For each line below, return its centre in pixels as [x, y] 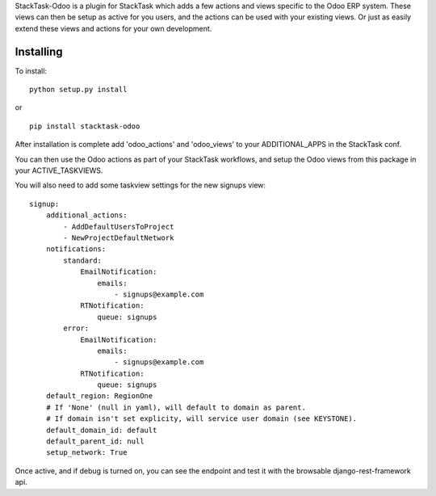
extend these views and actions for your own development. [113, 28]
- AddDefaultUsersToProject [119, 227]
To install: [31, 71]
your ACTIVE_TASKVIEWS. [59, 170]
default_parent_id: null [95, 441]
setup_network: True [86, 453]
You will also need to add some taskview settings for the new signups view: [140, 185]
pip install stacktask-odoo [85, 126]
